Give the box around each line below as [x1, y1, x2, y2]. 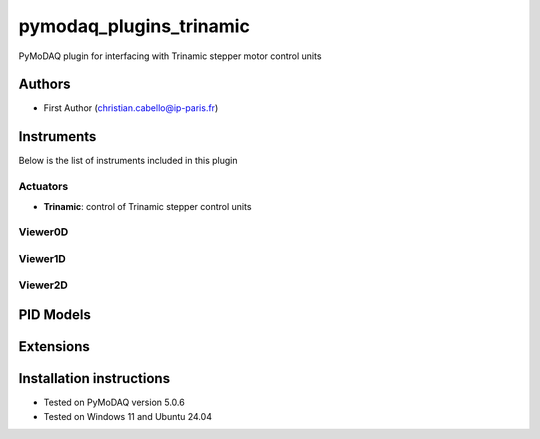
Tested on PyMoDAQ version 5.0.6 [43, 396, 185, 409]
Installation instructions [18, 370, 170, 387]
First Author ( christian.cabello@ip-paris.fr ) [43, 102, 219, 114]
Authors [18, 76, 71, 93]
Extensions [18, 338, 90, 355]
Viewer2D [18, 278, 69, 292]
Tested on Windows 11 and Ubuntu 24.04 [43, 410, 212, 422]
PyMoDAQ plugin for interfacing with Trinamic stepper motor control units [18, 50, 322, 62]
